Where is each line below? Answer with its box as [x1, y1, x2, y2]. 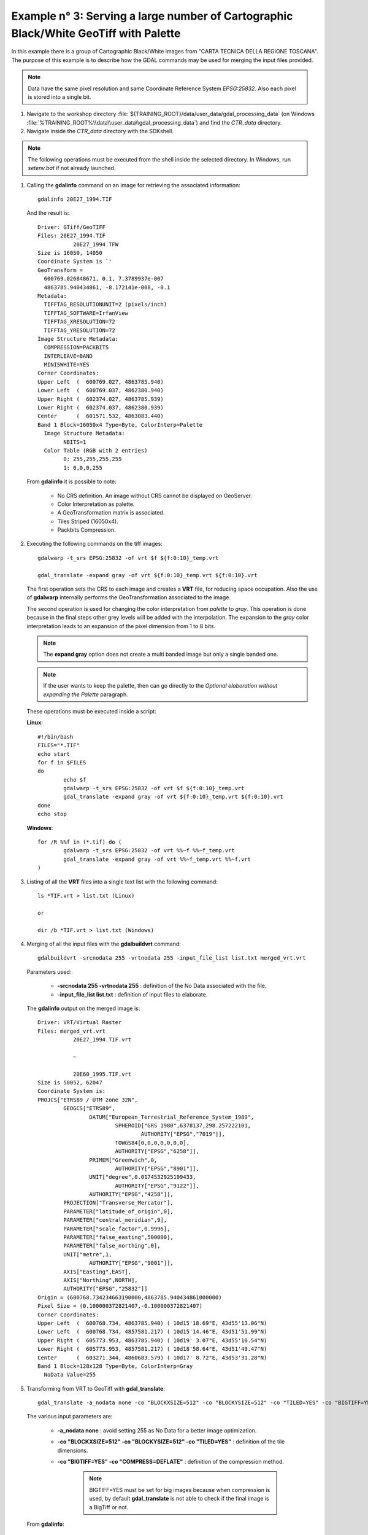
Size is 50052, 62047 [37, 1079, 102, 1086]
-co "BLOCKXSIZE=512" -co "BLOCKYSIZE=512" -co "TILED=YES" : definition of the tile [57, 1438, 285, 1445]
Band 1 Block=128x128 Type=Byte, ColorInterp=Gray [37, 1362, 193, 1369]
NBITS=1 [63, 438, 86, 445]
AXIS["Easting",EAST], [63, 1268, 132, 1275]
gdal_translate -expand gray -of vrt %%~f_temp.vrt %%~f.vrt [63, 855, 251, 863]
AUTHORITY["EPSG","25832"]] [63, 1285, 148, 1292]
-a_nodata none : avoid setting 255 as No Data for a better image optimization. [57, 1426, 257, 1434]
